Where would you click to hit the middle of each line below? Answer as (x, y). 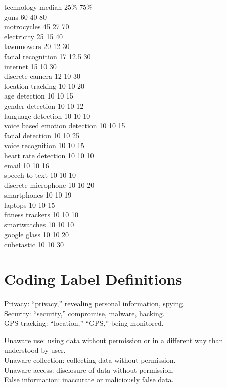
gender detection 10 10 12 (44, 105)
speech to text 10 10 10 (40, 175)
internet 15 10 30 (30, 66)
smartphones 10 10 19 (38, 195)
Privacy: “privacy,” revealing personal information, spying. (95, 303)
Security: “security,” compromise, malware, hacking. (84, 313)
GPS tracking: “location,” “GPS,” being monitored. (84, 323)
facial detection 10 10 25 (42, 135)
